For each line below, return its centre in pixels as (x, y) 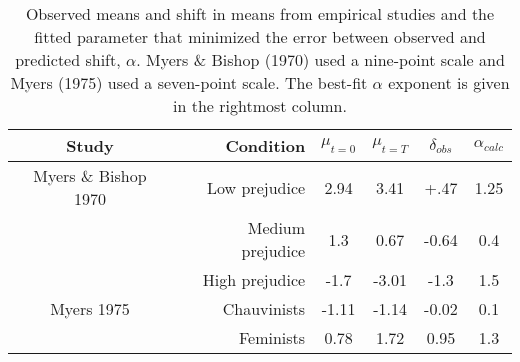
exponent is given (449, 82)
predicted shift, (68, 59)
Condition (265, 145)
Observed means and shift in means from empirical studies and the (260, 13)
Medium (276, 227)
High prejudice (254, 279)
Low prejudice (256, 187)
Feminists (272, 337)
